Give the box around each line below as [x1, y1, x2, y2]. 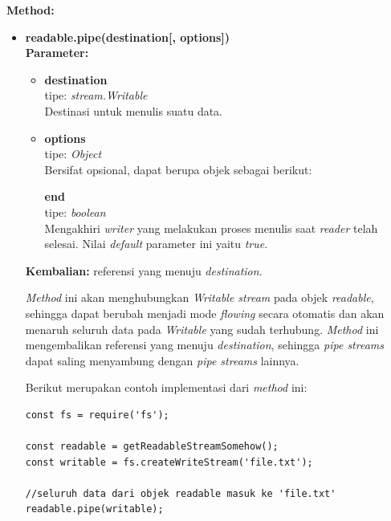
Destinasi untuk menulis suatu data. [44, 102, 223, 119]
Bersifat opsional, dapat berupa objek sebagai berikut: [44, 161, 312, 177]
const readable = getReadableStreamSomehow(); [25, 441, 279, 453]
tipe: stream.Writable [44, 87, 148, 104]
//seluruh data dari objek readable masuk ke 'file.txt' [25, 487, 336, 499]
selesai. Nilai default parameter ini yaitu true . [44, 235, 268, 252]
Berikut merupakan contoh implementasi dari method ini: [25, 379, 308, 396]
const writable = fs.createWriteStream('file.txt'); [25, 456, 313, 468]
